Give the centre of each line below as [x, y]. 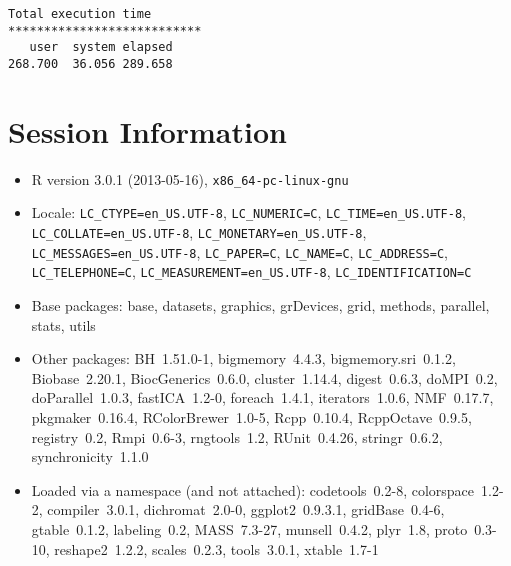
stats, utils [63, 324]
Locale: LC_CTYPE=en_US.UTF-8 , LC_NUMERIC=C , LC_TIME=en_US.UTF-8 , [248, 212]
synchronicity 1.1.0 [90, 456]
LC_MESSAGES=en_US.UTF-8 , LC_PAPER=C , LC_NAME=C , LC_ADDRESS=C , [239, 251]
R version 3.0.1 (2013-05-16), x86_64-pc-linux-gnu [190, 178]
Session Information [147, 130]
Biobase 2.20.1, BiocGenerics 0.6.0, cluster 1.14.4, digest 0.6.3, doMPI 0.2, [264, 377]
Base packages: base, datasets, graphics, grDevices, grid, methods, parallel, [260, 305]
